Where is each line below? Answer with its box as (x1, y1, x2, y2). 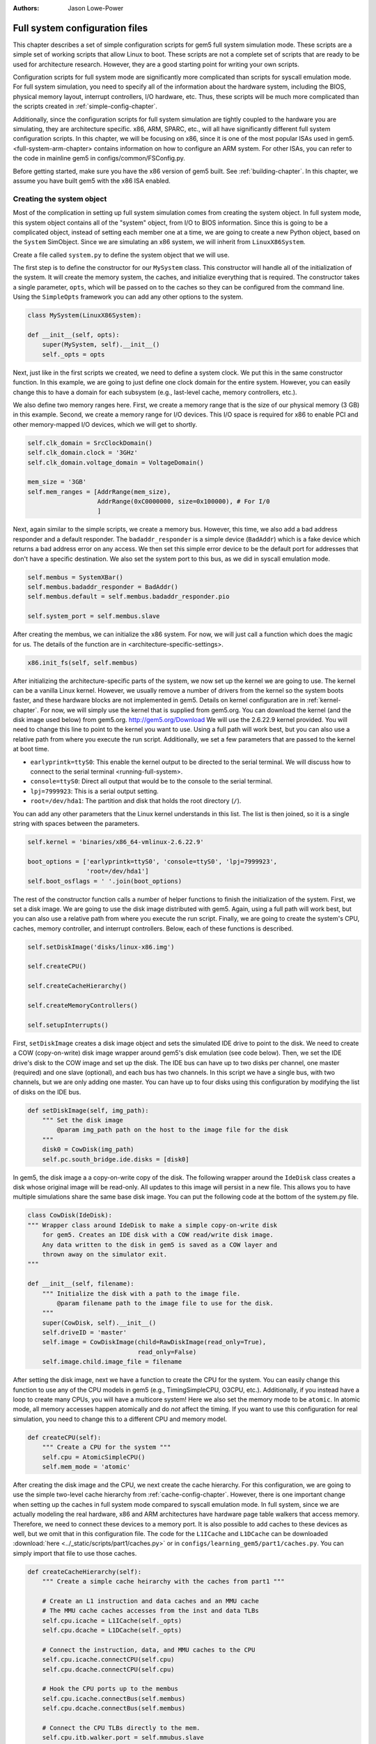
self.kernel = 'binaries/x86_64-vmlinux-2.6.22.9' (27, 838, 205, 845)
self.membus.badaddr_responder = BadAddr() (27, 582, 179, 591)
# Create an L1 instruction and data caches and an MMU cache (42, 1597, 259, 1604)
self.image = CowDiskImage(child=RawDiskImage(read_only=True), (42, 1338, 267, 1346)
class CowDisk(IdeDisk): (27, 1211, 113, 1219)
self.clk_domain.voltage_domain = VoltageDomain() (27, 458, 205, 467)
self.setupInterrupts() (27, 1021, 109, 1029)
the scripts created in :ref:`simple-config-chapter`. (13, 102, 158, 111)
